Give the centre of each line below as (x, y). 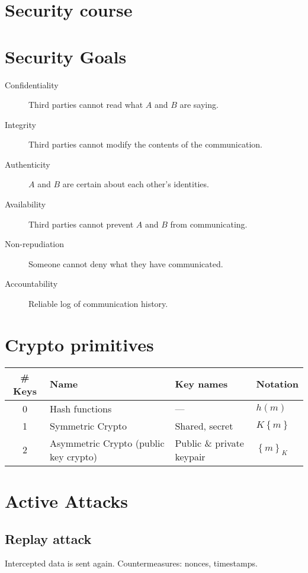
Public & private (209, 443)
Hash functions (81, 408)
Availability (25, 204)
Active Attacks (67, 500)
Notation (277, 384)
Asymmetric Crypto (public (107, 443)
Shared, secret (204, 425)
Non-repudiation (35, 244)
